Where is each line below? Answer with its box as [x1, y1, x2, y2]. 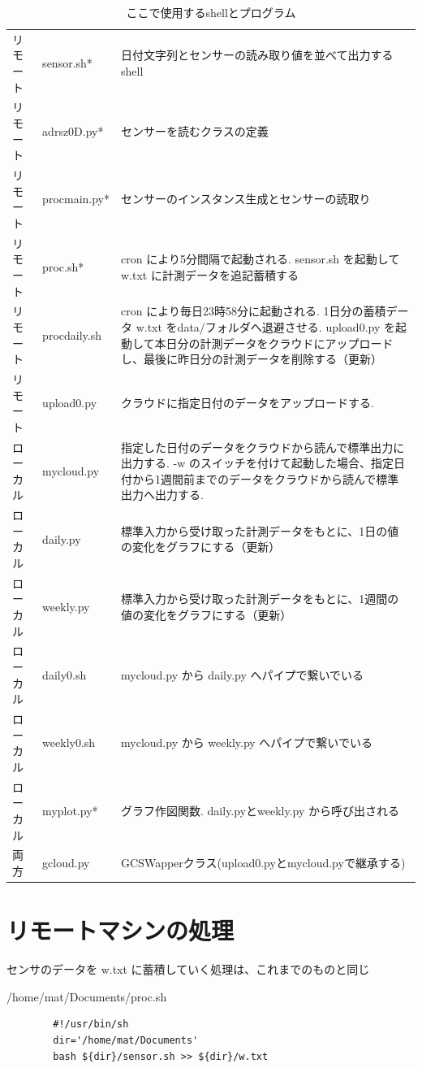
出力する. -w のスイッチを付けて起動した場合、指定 [121, 454, 394, 471]
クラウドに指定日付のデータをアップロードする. [121, 394, 374, 411]
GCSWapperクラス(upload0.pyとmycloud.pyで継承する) [121, 854, 406, 871]
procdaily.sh [42, 326, 101, 343]
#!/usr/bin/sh [53, 1018, 129, 1031]
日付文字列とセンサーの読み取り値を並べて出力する [121, 46, 394, 63]
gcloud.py [42, 854, 90, 871]
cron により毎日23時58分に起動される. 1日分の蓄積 [121, 302, 386, 319]
